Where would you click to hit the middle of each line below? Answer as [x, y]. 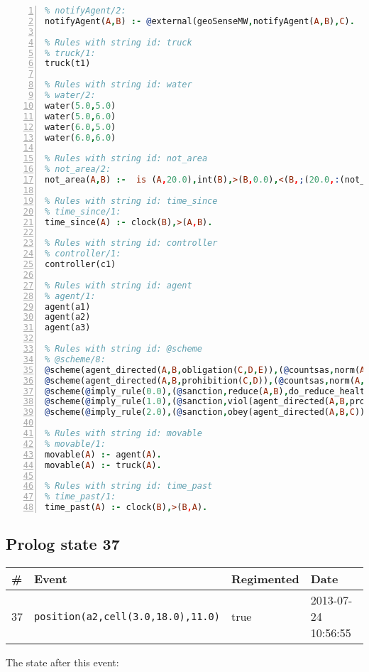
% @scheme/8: [75, 359]
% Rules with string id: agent [119, 285]
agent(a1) [68, 307]
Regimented [265, 579]
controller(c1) [81, 264]
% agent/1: [70, 296]
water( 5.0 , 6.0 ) [81, 116]
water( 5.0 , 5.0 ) [81, 105]
